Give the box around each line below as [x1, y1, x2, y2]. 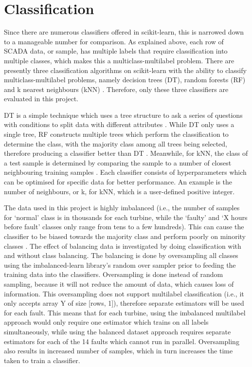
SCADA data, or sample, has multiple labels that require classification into [4, 46, 228, 56]
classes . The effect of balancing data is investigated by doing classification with [4, 240, 241, 251]
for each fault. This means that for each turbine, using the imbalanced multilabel [4, 307, 246, 317]
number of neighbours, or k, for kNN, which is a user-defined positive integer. [4, 186, 235, 196]
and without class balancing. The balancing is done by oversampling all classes [4, 250, 238, 260]
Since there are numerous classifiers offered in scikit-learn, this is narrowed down [4, 27, 244, 37]
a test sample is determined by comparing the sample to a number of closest [4, 157, 232, 167]
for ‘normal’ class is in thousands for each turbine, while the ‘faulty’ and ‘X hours [4, 212, 248, 222]
